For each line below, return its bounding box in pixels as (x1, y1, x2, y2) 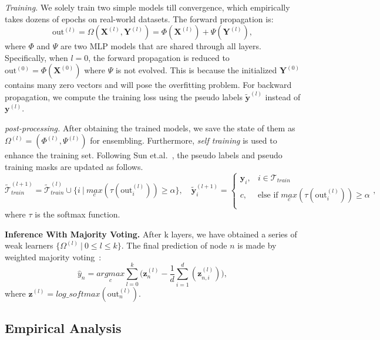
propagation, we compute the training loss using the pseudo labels (5, 90, 243, 103)
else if (257, 191, 278, 199)
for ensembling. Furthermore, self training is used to (90, 134, 277, 147)
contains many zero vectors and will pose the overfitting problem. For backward (5, 79, 292, 91)
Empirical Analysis (5, 318, 122, 336)
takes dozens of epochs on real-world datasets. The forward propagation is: (5, 12, 274, 25)
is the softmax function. (35, 208, 120, 220)
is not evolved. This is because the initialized (115, 64, 277, 76)
